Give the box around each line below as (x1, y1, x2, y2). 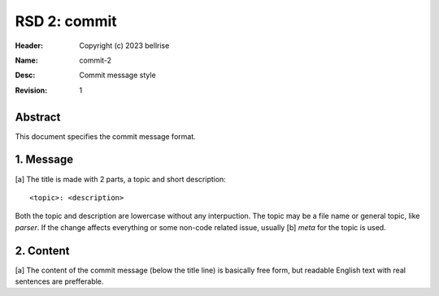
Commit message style (79, 70, 156, 81)
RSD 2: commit (15, 12, 117, 30)
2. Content (15, 244, 70, 258)
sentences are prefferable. (15, 276, 104, 286)
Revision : (15, 85, 48, 95)
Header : (15, 41, 44, 50)
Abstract (15, 110, 61, 124)
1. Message (15, 153, 73, 167)
